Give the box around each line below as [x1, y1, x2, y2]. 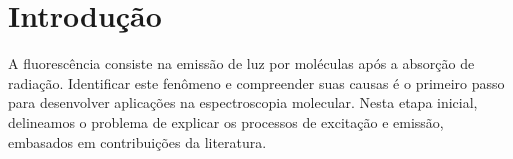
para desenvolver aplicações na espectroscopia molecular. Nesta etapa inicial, [8, 92, 478, 113]
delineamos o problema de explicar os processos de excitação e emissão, [8, 111, 444, 132]
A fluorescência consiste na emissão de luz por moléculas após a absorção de [8, 53, 475, 74]
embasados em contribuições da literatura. [8, 131, 267, 152]
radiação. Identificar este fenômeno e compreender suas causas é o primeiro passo [8, 72, 505, 93]
